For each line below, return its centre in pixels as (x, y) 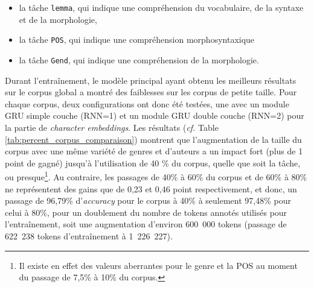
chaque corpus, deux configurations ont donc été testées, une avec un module (147, 103)
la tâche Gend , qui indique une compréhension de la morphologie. (139, 59)
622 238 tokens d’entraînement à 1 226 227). (89, 235)
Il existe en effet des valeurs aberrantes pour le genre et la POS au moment (158, 265)
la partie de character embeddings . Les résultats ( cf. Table (112, 127)
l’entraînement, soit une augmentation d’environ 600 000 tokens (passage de (146, 224)
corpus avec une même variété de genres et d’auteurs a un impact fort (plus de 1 (154, 151)
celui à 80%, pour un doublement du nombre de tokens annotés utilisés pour (146, 212)
